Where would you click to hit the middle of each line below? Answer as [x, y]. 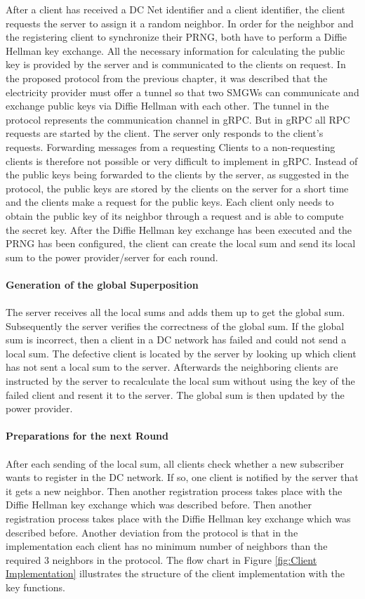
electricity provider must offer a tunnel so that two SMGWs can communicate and [182, 92]
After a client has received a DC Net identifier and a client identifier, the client [175, 9]
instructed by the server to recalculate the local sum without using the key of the [180, 381]
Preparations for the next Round [87, 436]
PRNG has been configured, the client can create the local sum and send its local [181, 243]
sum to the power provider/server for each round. [112, 257]
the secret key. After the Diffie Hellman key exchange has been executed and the [179, 229]
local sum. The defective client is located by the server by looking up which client [181, 353]
